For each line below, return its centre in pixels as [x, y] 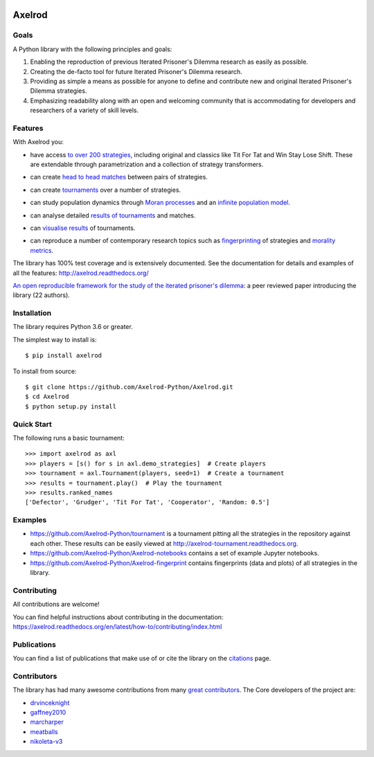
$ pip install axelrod [64, 356]
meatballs [44, 731]
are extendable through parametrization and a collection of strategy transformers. [147, 164]
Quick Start [32, 424]
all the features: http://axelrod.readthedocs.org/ [81, 273]
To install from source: [45, 371]
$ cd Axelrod [47, 397]
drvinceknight [50, 702]
